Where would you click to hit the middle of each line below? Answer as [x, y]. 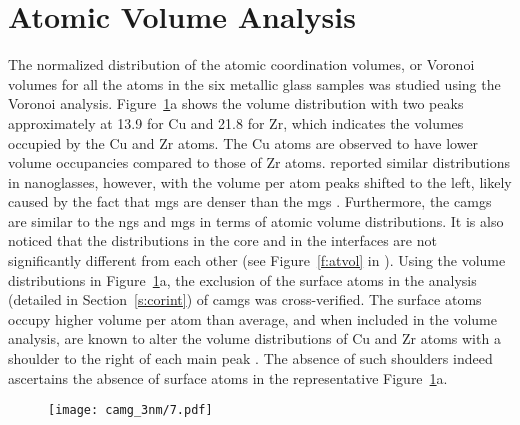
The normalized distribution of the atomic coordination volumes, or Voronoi [241, 64]
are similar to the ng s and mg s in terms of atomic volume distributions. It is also [256, 220]
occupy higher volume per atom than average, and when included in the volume [252, 318]
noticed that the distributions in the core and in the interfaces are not [222, 240]
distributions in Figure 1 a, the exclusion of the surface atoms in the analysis [242, 279]
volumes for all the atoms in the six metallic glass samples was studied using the [254, 83]
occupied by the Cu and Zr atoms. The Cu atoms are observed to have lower [243, 142]
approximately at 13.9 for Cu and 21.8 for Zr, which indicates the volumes [236, 122]
